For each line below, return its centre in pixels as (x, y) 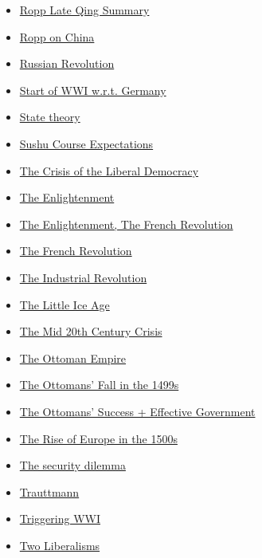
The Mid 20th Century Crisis (91, 331)
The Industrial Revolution (83, 277)
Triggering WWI (60, 519)
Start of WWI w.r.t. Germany (93, 90)
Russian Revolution (67, 63)
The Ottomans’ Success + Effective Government (137, 411)
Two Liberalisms (60, 545)
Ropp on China (57, 36)
